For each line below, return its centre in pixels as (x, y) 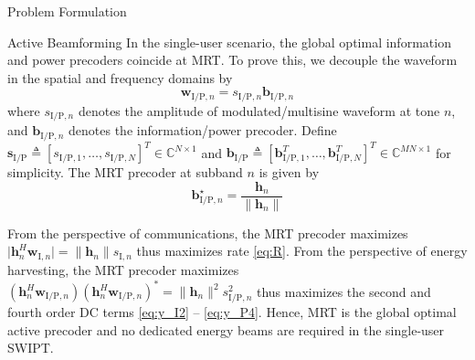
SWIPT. (31, 348)
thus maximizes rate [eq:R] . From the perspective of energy (302, 251)
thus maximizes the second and (343, 291)
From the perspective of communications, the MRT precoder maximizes (208, 233)
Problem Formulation (67, 11)
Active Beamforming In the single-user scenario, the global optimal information (229, 42)
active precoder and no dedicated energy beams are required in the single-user (226, 329)
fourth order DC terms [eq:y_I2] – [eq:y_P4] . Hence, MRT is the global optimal (232, 312)
